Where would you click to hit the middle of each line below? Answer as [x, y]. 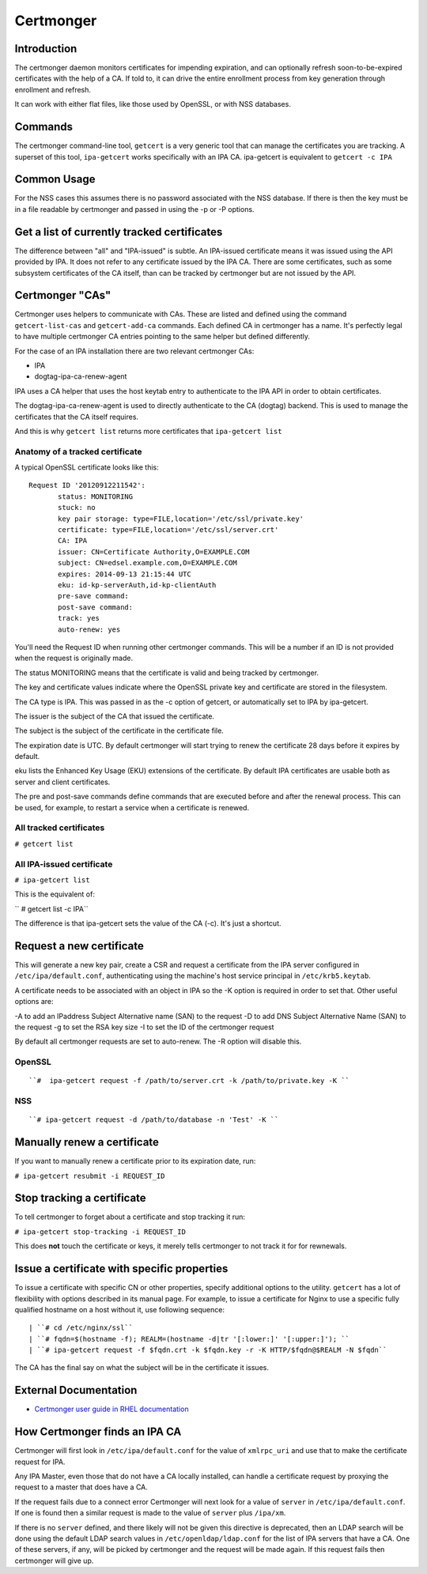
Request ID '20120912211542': [87, 485]
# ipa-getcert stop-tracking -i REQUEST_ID [100, 1232]
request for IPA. [40, 1462]
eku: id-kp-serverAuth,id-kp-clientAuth [137, 585]
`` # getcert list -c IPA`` [51, 908]
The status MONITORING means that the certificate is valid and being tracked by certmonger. [167, 673]
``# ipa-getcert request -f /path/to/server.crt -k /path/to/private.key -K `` [189, 1081]
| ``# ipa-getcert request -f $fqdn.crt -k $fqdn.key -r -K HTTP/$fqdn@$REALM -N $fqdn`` [208, 1350]
